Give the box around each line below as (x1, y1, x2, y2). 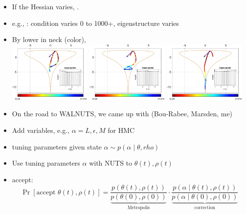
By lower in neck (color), (12, 34, 86, 44)
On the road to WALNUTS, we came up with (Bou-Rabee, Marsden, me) (12, 108, 233, 119)
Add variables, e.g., (12, 125, 69, 135)
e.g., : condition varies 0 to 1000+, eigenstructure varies (12, 18, 179, 28)
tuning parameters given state (12, 141, 102, 151)
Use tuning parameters (12, 158, 80, 168)
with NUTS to (89, 158, 133, 168)
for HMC (108, 125, 135, 135)
